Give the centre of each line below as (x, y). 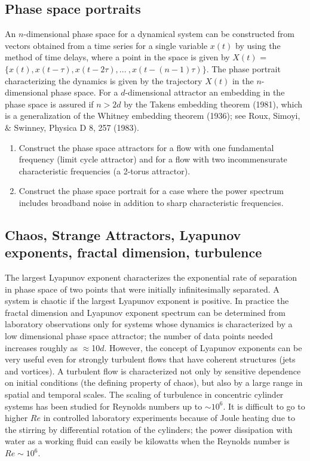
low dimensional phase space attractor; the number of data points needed (139, 336)
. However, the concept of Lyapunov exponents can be (203, 347)
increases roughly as (42, 347)
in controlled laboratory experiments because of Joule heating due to (169, 418)
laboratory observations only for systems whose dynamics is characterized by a (149, 324)
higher (16, 418)
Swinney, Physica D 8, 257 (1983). (76, 127)
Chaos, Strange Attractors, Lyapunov (123, 234)
